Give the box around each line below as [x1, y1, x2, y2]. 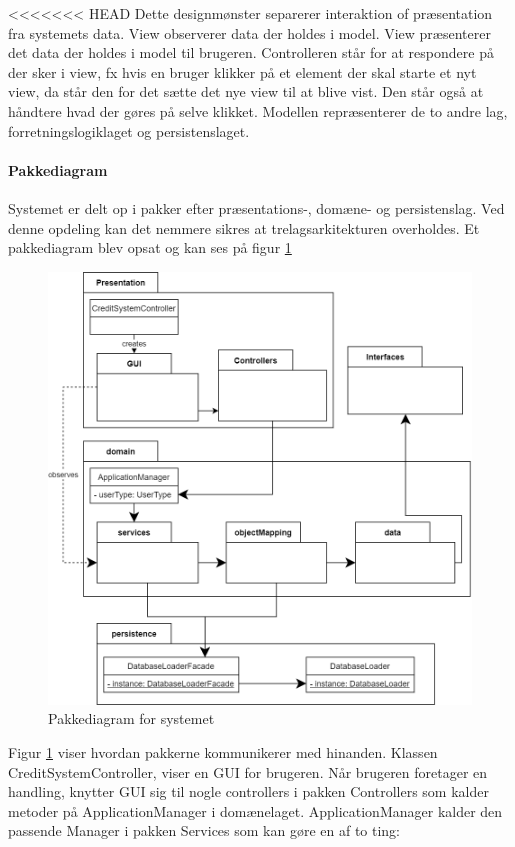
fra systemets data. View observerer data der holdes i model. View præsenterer [8, 22, 491, 43]
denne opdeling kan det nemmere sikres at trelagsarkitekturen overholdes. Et [8, 217, 480, 238]
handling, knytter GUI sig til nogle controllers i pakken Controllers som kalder [8, 781, 489, 802]
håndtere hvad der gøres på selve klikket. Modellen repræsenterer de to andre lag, [8, 100, 508, 121]
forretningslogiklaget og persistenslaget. [8, 120, 250, 141]
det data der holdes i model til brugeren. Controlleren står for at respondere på [8, 42, 494, 63]
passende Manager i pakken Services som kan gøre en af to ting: [8, 820, 401, 841]
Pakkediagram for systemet [48, 708, 215, 729]
